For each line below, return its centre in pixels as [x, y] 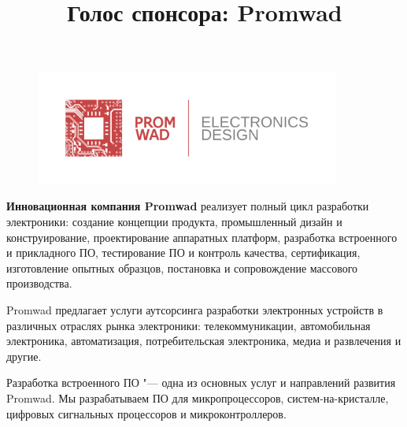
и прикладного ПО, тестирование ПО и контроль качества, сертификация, [183, 252]
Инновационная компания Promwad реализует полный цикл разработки [188, 206]
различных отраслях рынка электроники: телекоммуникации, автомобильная [189, 325]
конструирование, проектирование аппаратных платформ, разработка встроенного [202, 237]
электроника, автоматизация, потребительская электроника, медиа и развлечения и [204, 341]
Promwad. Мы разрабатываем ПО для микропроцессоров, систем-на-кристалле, [198, 397]
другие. [24, 356]
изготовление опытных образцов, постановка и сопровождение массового [182, 267]
